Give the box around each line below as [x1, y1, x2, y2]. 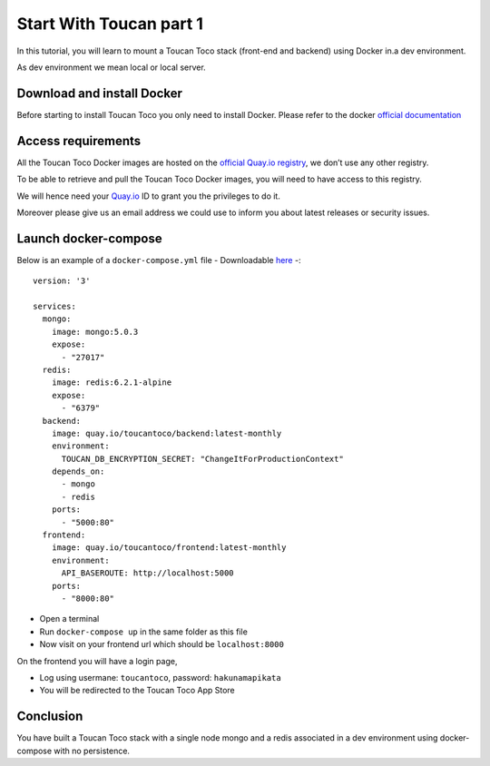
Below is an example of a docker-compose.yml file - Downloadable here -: [16, 254, 301, 265]
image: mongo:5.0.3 [51, 327, 139, 337]
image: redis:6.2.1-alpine [51, 378, 172, 388]
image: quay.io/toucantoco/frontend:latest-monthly [51, 543, 287, 553]
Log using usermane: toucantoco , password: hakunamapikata [39, 672, 281, 683]
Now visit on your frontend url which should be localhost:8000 [39, 639, 285, 650]
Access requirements [16, 133, 142, 149]
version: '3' [33, 276, 91, 286]
